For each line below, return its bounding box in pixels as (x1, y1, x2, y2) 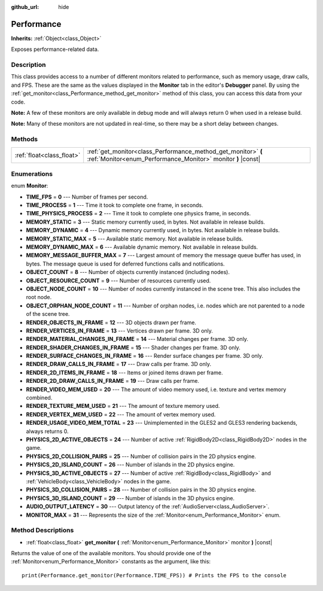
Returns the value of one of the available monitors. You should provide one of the (11, 550, 212, 557)
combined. (26, 394, 53, 401)
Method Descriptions (11, 526, 74, 535)
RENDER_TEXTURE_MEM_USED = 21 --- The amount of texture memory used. (26, 403, 220, 410)
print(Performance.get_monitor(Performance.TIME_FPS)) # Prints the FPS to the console (22, 572, 287, 578)
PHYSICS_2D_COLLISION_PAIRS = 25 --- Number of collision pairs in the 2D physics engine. (26, 452, 257, 460)
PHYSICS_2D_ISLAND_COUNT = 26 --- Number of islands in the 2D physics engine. (26, 461, 235, 468)
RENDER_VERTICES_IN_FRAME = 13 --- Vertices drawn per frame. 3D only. (26, 327, 214, 334)
